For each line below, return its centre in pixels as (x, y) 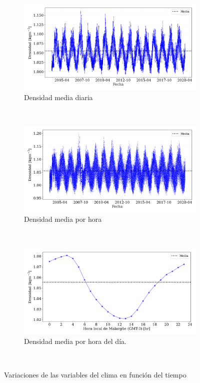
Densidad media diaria (58, 97)
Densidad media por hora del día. (75, 341)
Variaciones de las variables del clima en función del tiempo (95, 375)
